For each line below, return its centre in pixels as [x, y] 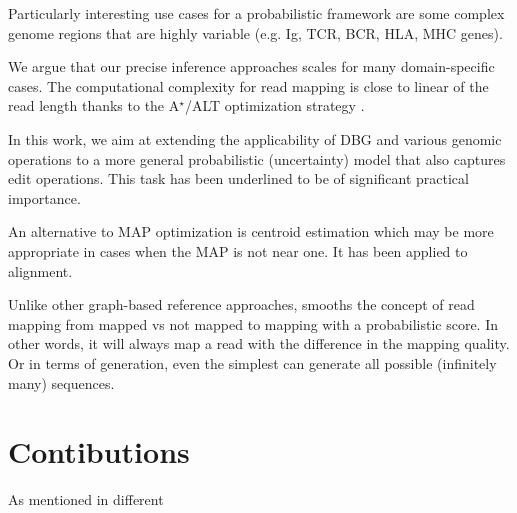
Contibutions [99, 451]
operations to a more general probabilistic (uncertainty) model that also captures [257, 158]
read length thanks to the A [94, 105]
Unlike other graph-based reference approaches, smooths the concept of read [241, 304]
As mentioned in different [86, 499]
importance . [44, 197]
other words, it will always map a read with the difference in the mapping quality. [259, 343]
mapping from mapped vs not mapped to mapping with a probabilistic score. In [253, 323]
